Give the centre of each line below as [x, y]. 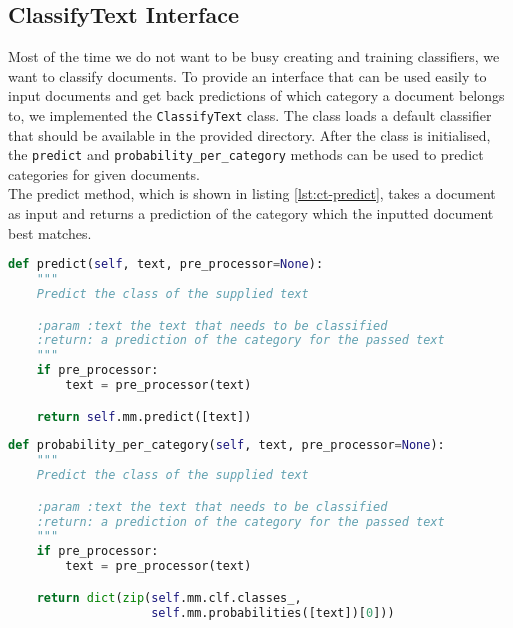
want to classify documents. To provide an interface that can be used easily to [247, 75]
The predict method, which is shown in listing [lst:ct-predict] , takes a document [252, 193]
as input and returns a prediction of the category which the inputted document [251, 213]
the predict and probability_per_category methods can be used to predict [246, 154]
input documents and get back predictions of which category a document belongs [256, 95]
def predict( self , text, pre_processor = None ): [166, 264]
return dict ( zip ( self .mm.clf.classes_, [169, 597]
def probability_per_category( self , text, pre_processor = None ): [226, 445]
